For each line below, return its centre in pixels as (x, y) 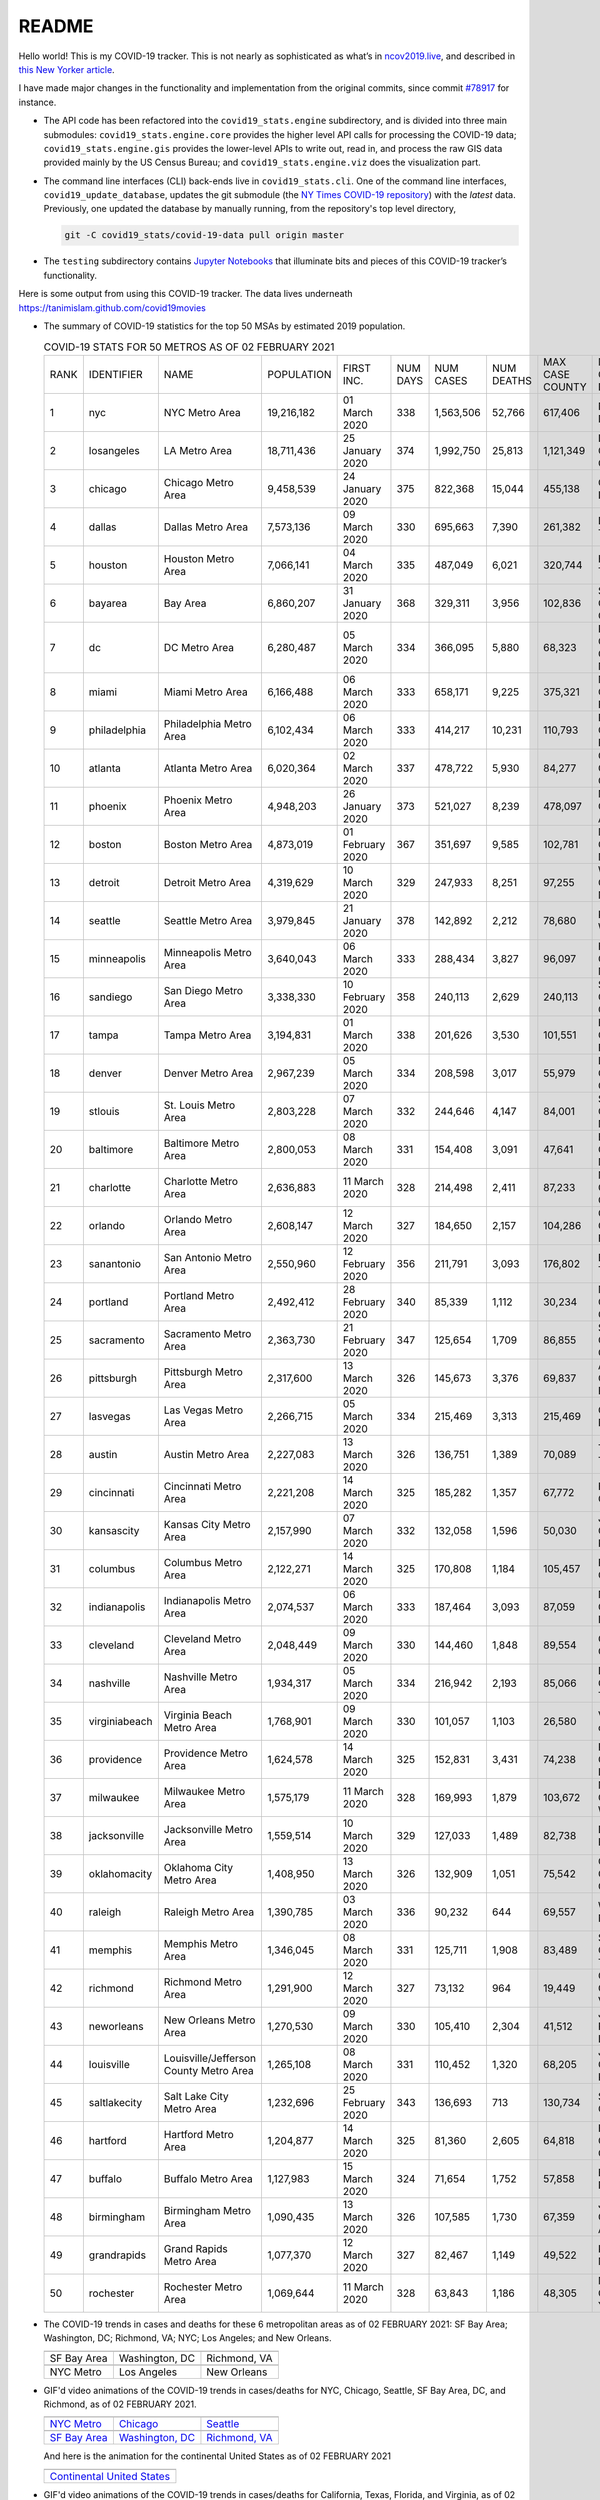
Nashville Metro (200, 1677)
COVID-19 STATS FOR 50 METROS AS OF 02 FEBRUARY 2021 (189, 347)
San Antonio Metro (207, 1257)
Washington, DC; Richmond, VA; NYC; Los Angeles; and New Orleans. (187, 2338)
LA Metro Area (198, 450)
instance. (37, 102)
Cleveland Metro (202, 1638)
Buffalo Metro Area (208, 2178)
